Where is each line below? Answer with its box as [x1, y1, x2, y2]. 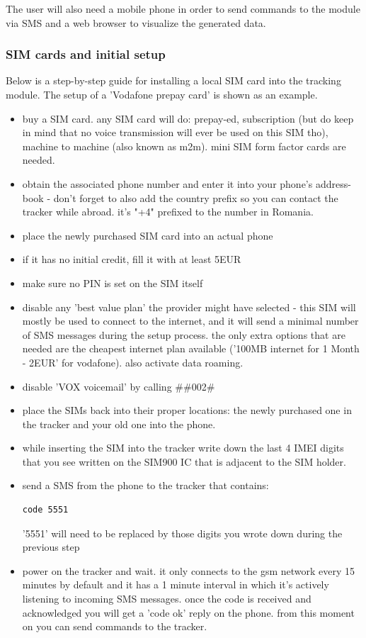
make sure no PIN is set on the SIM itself [22, 275, 203, 290]
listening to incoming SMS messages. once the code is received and [22, 591, 311, 606]
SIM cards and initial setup [6, 45, 166, 63]
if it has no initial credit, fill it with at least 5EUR [22, 252, 241, 267]
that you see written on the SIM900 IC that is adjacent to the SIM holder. [22, 454, 346, 469]
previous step [22, 539, 80, 554]
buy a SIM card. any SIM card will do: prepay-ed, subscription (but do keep [22, 111, 354, 125]
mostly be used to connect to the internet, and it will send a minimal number [22, 313, 359, 328]
